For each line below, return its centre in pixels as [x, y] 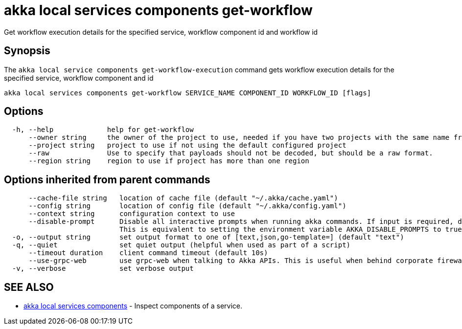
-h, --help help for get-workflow [103, 130]
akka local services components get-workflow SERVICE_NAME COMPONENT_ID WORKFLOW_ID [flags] [188, 93]
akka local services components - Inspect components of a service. [133, 306]
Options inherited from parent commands [107, 179]
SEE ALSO [29, 287]
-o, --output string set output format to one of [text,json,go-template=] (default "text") [208, 237]
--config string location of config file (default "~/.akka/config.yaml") [187, 206]
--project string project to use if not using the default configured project [187, 145]
